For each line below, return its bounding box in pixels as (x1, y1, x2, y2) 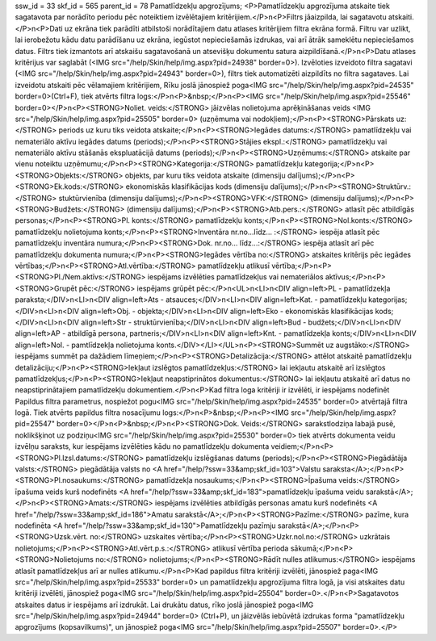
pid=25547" (15, 419, 56, 429)
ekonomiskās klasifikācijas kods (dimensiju (125, 182, 269, 191)
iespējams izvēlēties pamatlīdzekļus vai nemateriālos (147, 272, 324, 282)
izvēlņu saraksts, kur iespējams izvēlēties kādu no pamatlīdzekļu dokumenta (15, 442, 270, 451)
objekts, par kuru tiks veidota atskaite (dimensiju (124, 170, 286, 180)
